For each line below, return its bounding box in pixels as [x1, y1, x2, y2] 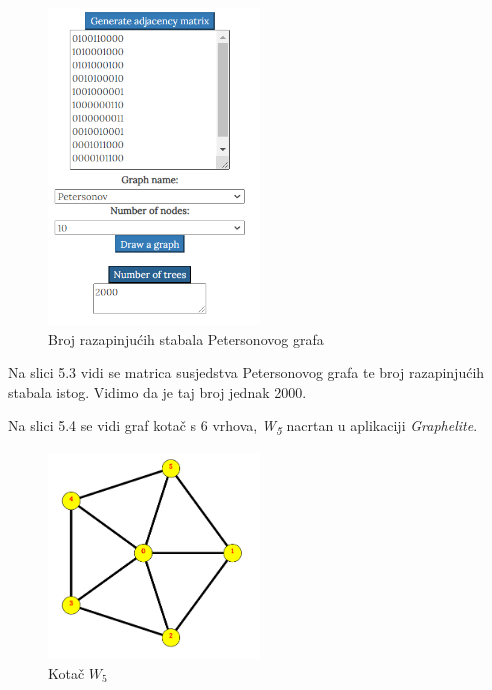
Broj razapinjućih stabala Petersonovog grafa [48, 328, 324, 349]
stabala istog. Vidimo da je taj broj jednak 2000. [8, 381, 307, 402]
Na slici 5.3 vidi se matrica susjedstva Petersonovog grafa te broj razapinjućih [8, 362, 485, 383]
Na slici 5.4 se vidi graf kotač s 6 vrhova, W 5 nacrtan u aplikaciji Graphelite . [8, 415, 478, 439]
